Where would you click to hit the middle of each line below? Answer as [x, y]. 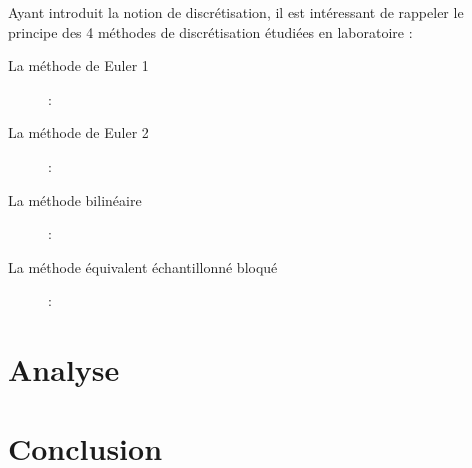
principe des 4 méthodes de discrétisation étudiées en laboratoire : [210, 31]
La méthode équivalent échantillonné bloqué [143, 266]
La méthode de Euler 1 [78, 65]
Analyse [64, 369]
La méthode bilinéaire [75, 199]
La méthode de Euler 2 [78, 132]
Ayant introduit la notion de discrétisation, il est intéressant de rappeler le [236, 12]
